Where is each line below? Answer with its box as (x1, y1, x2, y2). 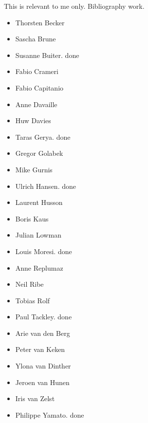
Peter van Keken (15, 344, 65, 354)
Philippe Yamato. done (15, 409, 84, 420)
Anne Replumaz (15, 262, 63, 273)
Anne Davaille (15, 99, 57, 109)
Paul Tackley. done (15, 312, 72, 322)
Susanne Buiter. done (15, 50, 79, 60)
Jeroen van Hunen (15, 377, 70, 387)
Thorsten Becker (15, 17, 65, 27)
